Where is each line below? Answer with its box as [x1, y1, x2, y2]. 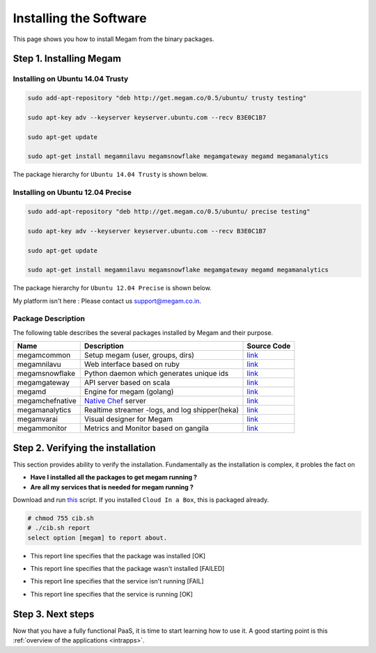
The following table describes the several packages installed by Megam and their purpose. [13, 328, 274, 337]
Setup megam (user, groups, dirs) [84, 350, 195, 360]
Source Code [246, 341, 291, 351]
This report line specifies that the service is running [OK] [30, 590, 193, 598]
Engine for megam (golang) [84, 387, 174, 397]
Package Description [13, 314, 85, 324]
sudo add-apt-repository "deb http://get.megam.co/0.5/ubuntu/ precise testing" [27, 207, 311, 215]
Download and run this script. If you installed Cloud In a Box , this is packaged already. [13, 495, 269, 504]
